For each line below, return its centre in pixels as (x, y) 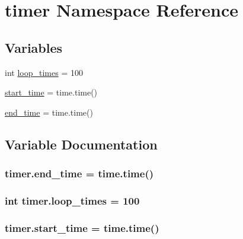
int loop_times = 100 (44, 72)
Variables (34, 47)
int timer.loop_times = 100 (72, 200)
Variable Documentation (81, 144)
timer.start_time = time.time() (82, 227)
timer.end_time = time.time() (79, 173)
